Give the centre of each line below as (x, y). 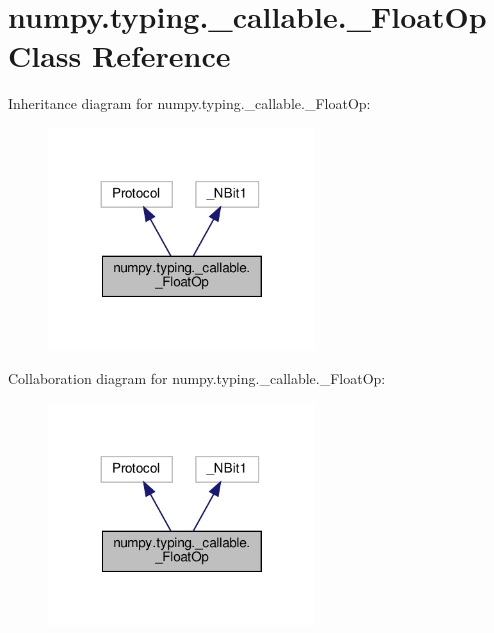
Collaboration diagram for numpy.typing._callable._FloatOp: (197, 378)
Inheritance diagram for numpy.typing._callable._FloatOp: (189, 103)
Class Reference (119, 55)
